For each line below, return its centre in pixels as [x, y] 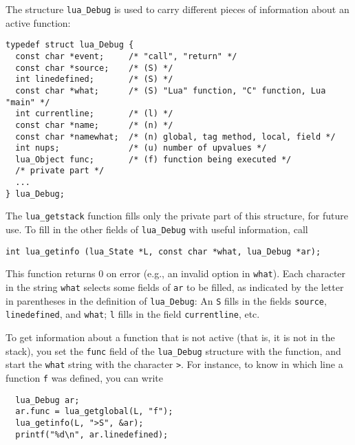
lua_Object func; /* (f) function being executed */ [153, 159]
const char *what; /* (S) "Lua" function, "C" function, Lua [171, 90]
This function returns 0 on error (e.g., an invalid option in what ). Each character [176, 273]
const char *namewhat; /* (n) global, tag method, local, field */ [175, 137]
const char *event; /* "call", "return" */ [126, 56]
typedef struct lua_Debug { [70, 45]
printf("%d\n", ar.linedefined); [92, 434]
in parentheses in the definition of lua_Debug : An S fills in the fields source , [166, 300]
